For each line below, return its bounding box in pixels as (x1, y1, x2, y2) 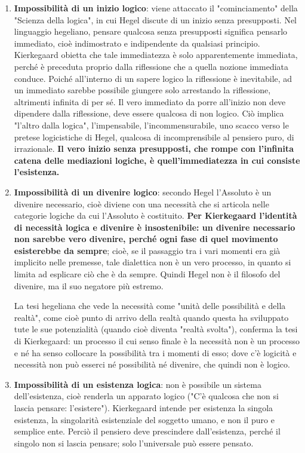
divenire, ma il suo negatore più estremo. (14, 279, 164, 292)
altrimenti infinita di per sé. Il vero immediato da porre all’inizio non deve (14, 95, 286, 108)
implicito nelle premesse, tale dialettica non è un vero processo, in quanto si (14, 256, 291, 268)
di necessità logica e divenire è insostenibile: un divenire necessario (14, 221, 295, 233)
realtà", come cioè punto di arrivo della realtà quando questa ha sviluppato (14, 311, 289, 323)
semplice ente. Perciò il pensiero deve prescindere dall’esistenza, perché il (14, 425, 281, 437)
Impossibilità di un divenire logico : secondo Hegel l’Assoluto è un (14, 185, 272, 198)
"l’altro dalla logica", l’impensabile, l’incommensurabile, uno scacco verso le (14, 118, 289, 131)
